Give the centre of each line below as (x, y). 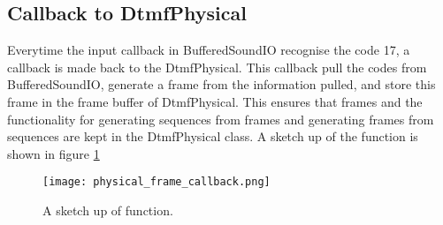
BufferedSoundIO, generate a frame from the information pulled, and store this (221, 84)
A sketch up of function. (108, 210)
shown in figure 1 (53, 153)
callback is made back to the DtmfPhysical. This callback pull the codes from (217, 67)
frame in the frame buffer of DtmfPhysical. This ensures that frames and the (215, 101)
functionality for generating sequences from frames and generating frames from (221, 119)
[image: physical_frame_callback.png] (157, 182)
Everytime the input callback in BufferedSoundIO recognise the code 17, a (209, 50)
